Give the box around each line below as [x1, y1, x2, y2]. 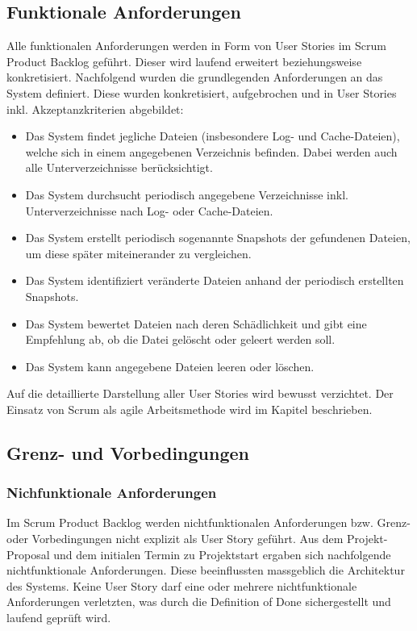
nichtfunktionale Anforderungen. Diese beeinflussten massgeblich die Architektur [6, 562, 405, 579]
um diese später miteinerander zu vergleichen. [25, 244, 252, 261]
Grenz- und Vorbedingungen [6, 440, 249, 465]
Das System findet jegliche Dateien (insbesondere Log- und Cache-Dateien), [25, 127, 400, 144]
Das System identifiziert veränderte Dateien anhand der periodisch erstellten [25, 272, 404, 289]
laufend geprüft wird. [6, 609, 111, 626]
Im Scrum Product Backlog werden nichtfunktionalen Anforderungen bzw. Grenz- [6, 514, 411, 531]
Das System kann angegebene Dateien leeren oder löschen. [25, 357, 315, 374]
